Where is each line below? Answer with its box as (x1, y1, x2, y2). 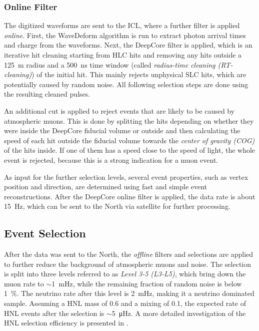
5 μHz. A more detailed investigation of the (111, 307, 246, 318)
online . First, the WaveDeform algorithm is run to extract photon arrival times (4, 30, 246, 40)
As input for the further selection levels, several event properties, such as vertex (4, 171, 248, 182)
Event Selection (4, 225, 86, 241)
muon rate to (4, 278, 44, 288)
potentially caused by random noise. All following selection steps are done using (4, 79, 248, 89)
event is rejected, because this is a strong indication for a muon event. (4, 154, 218, 165)
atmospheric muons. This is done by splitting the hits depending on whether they (4, 115, 254, 126)
